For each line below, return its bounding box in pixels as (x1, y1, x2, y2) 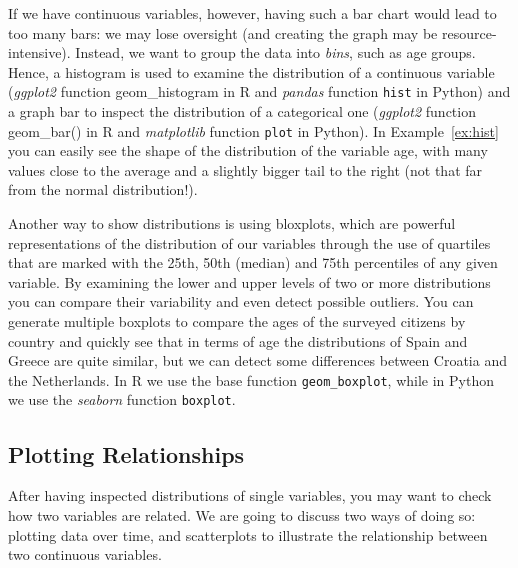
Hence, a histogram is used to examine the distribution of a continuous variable (8, 61, 495, 82)
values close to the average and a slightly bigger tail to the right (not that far (8, 159, 483, 180)
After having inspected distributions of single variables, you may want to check (8, 485, 492, 506)
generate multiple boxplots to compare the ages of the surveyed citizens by (8, 311, 466, 332)
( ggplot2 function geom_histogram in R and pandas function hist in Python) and (8, 81, 511, 102)
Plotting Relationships (8, 438, 245, 469)
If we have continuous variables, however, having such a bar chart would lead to (8, 3, 497, 23)
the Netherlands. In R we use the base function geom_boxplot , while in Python (8, 369, 494, 390)
